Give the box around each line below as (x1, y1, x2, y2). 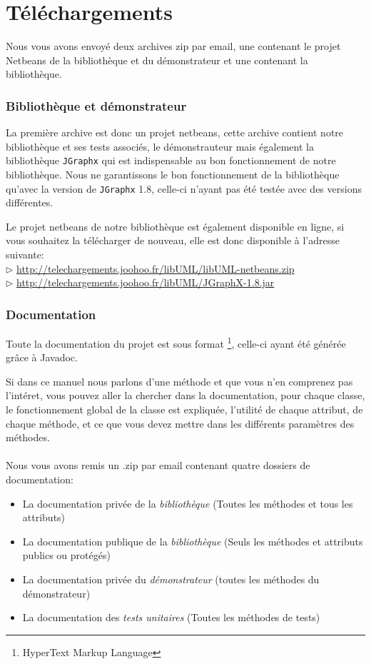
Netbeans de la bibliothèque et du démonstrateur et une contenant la (6, 52, 308, 67)
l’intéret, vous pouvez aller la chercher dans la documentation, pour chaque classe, (6, 388, 365, 403)
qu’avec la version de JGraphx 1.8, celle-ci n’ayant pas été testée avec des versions (6, 181, 362, 196)
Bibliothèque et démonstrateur (6, 96, 187, 114)
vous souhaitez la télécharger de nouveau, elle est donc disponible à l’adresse (6, 233, 340, 248)
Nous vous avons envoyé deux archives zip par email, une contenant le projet (6, 39, 341, 54)
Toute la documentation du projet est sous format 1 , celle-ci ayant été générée (6, 334, 346, 351)
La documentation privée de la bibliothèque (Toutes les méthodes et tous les (22, 496, 353, 510)
